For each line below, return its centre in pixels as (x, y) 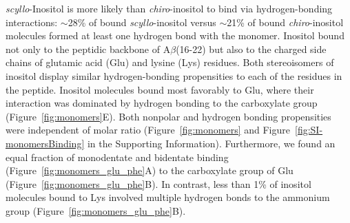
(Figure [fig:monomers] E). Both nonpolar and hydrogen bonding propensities (168, 116)
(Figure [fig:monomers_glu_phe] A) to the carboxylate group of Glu (150, 170)
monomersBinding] (45, 143)
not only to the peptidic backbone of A (88, 49)
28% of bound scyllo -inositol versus (142, 22)
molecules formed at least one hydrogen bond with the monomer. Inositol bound (175, 35)
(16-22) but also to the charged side (251, 49)
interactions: (32, 22)
